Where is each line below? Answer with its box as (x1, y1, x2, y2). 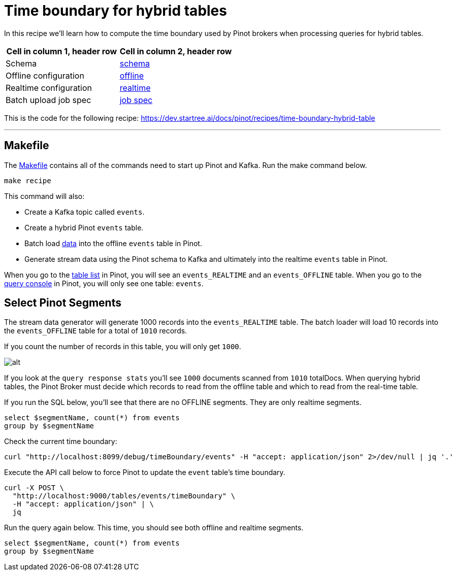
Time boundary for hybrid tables (4, 2, 227, 19)
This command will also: (4, 191, 85, 200)
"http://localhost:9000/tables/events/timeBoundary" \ (12, 492, 236, 500)
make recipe (4, 176, 51, 185)
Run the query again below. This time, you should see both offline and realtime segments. (4, 523, 304, 532)
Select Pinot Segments (4, 296, 121, 310)
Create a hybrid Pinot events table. (24, 223, 144, 232)
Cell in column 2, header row (119, 46, 232, 56)
